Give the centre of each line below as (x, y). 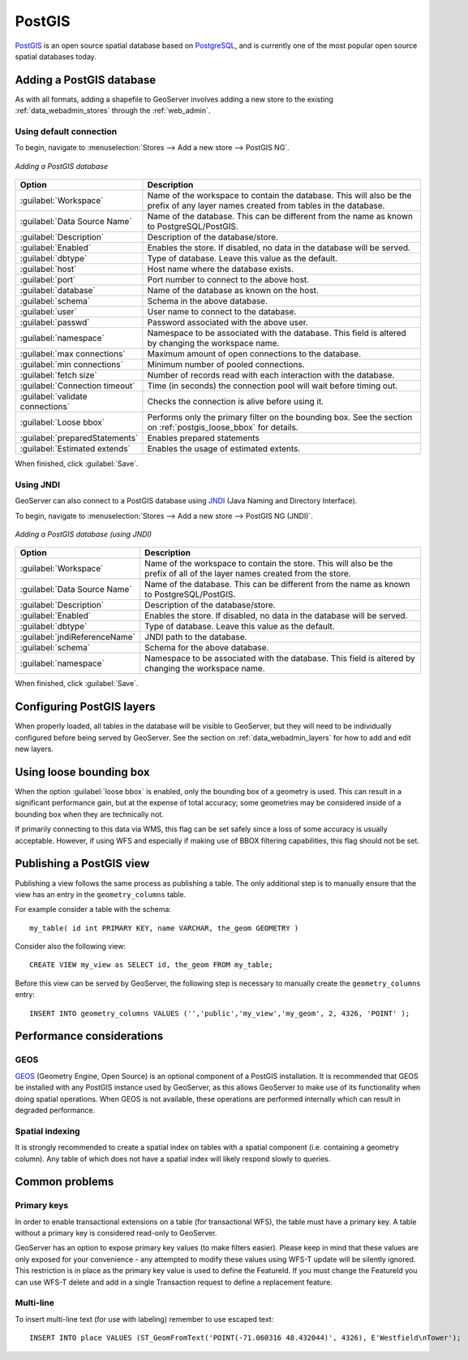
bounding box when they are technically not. (89, 814)
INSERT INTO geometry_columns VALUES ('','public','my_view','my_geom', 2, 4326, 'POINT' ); (220, 1013)
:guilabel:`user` (48, 312)
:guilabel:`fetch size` (58, 375)
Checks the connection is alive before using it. (236, 402)
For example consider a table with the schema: (93, 909)
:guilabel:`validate (54, 396)
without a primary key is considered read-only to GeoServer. (116, 1233)
